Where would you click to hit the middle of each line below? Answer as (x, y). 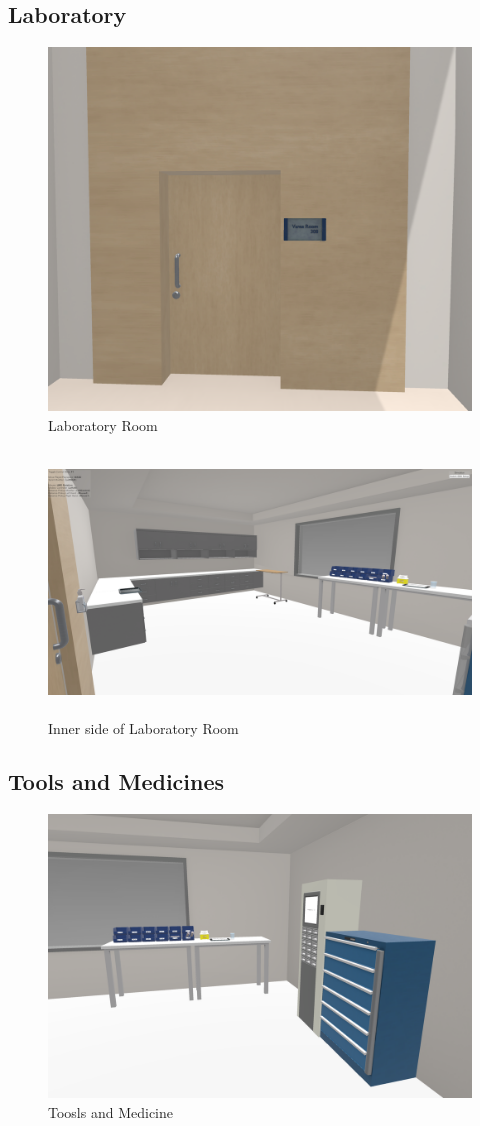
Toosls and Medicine (110, 1111)
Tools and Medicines (116, 781)
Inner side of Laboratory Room (143, 727)
